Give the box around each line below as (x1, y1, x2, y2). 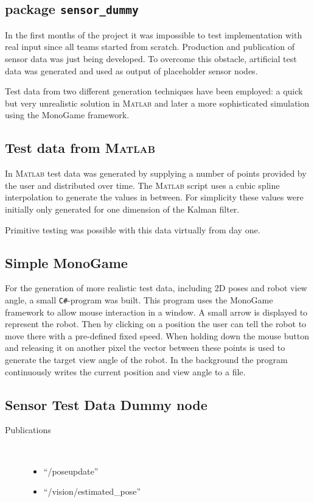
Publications (5, 423, 51, 436)
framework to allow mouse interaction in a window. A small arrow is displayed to (5, 305, 308, 318)
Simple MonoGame (5, 253, 128, 272)
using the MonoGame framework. (5, 108, 130, 121)
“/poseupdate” (43, 464, 99, 477)
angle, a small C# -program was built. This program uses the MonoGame (5, 293, 273, 306)
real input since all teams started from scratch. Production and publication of (5, 40, 295, 53)
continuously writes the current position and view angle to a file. (5, 365, 246, 378)
